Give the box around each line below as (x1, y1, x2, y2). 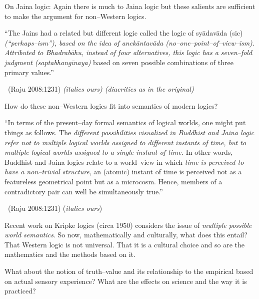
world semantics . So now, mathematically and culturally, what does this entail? (4, 229, 247, 240)
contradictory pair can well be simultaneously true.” (4, 186, 163, 196)
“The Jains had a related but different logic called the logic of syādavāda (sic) (4, 28, 243, 38)
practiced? (4, 285, 36, 296)
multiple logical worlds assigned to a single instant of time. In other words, (4, 147, 233, 157)
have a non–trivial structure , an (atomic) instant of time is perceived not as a (4, 166, 242, 177)
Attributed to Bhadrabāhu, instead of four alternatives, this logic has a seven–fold (4, 47, 252, 58)
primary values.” (4, 67, 54, 77)
